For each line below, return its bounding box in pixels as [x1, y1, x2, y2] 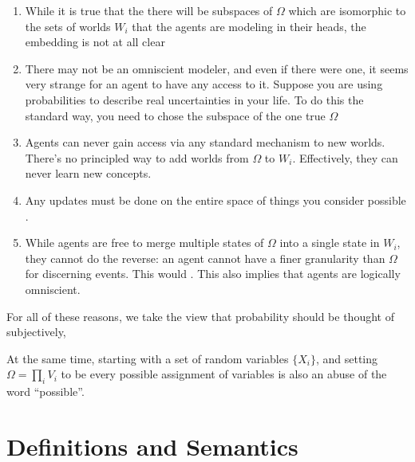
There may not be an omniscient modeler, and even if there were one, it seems [25, 60, 409, 76]
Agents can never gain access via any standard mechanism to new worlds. [25, 134, 385, 151]
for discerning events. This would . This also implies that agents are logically [25, 265, 401, 282]
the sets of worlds [25, 18, 111, 34]
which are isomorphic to [288, 2, 406, 18]
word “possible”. [6, 383, 85, 400]
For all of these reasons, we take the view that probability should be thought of [6, 307, 394, 324]
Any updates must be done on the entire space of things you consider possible [25, 191, 406, 208]
